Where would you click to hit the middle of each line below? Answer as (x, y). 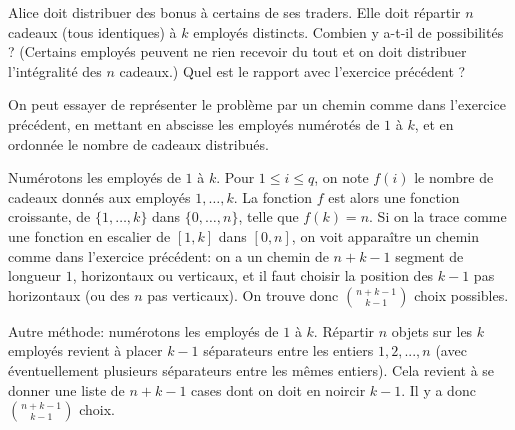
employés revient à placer (85, 350)
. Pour (235, 177)
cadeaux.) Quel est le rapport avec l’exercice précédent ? (292, 70)
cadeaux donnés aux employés (99, 196)
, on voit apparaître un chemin (385, 235)
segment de (429, 255)
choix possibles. (461, 294)
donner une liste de (66, 389)
